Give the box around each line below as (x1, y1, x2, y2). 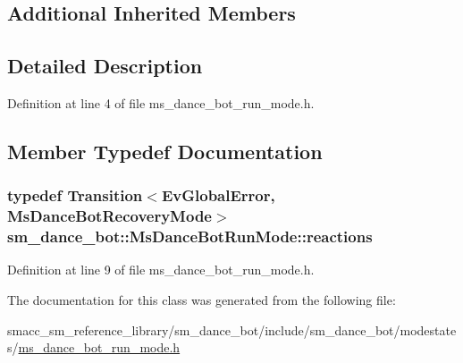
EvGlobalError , (161, 184, 275, 207)
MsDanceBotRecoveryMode (7, 205, 212, 227)
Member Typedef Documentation (7, 137, 323, 165)
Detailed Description (7, 52, 203, 80)
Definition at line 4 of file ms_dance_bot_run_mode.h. (7, 93, 315, 112)
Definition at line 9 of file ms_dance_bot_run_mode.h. (7, 260, 315, 279)
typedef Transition (7, 184, 143, 207)
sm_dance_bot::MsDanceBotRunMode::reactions (7, 225, 373, 248)
